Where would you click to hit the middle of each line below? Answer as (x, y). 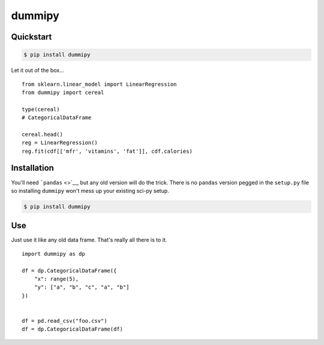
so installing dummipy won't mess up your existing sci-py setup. (90, 190)
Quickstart (31, 37)
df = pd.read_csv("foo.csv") (64, 321)
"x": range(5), (56, 279)
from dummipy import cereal (63, 92)
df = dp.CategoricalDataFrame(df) (72, 329)
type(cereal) (41, 109)
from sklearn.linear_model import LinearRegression (99, 84)
